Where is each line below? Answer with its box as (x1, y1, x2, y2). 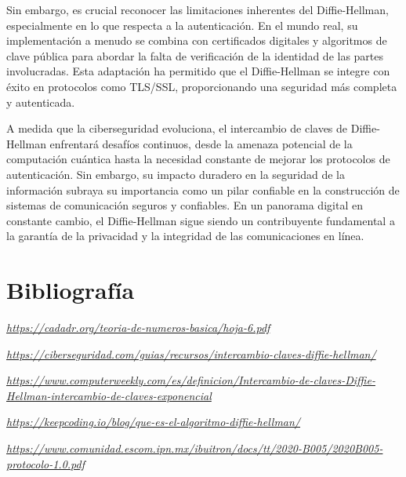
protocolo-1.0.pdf (6, 455, 85, 472)
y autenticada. (6, 93, 75, 110)
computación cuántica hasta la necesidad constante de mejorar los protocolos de (6, 151, 390, 167)
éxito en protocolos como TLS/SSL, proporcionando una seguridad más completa (6, 78, 397, 94)
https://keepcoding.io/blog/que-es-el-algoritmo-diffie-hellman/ (6, 413, 301, 430)
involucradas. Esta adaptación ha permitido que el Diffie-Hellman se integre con (6, 63, 390, 79)
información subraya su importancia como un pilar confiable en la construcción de (6, 181, 400, 198)
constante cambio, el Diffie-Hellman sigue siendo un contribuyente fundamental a (6, 212, 395, 228)
